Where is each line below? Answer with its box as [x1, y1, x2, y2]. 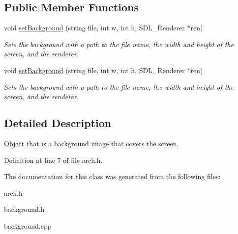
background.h [4, 204, 45, 214]
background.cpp [4, 220, 52, 231]
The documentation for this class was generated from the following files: [4, 171, 221, 182]
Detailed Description [4, 115, 112, 130]
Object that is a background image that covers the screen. [4, 138, 179, 148]
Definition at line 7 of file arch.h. [4, 155, 103, 165]
